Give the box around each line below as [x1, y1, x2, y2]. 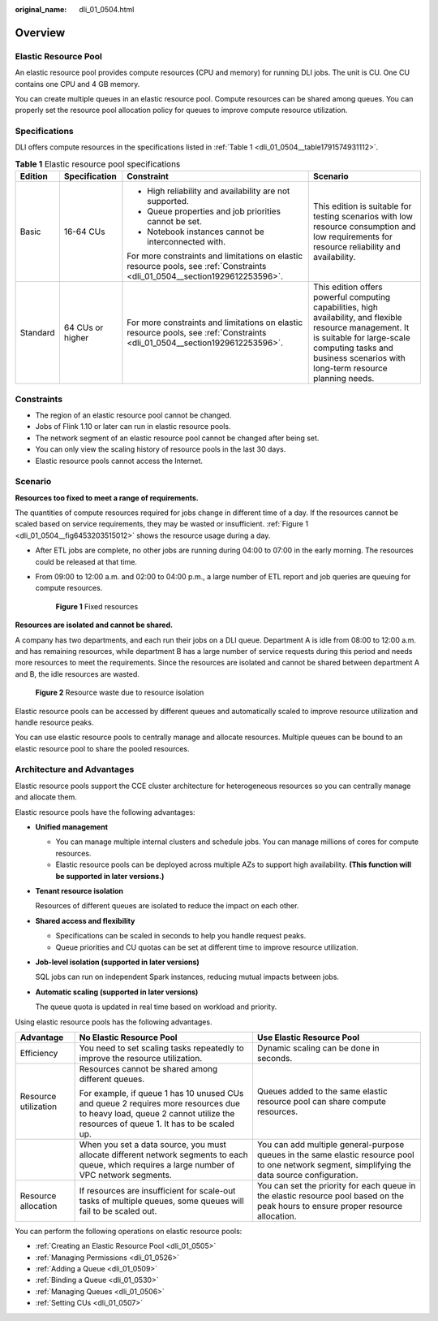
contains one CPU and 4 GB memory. [15, 79, 140, 89]
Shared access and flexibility [35, 916, 135, 925]
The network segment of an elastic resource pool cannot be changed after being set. [35, 433, 320, 443]
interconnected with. [147, 236, 226, 248]
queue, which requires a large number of [79, 1159, 235, 1170]
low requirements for [313, 232, 393, 243]
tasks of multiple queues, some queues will [79, 1195, 245, 1206]
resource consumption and [313, 221, 417, 232]
